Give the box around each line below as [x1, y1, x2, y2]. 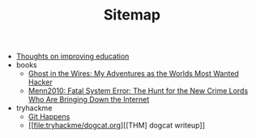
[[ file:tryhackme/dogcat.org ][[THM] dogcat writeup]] [28, 120, 205, 131]
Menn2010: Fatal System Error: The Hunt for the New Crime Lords [28, 86, 249, 96]
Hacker [28, 77, 53, 87]
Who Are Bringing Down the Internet [28, 95, 150, 105]
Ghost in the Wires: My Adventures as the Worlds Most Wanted [28, 69, 239, 79]
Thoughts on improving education [15, 51, 130, 62]
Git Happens [28, 112, 70, 122]
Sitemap [103, 6, 161, 24]
